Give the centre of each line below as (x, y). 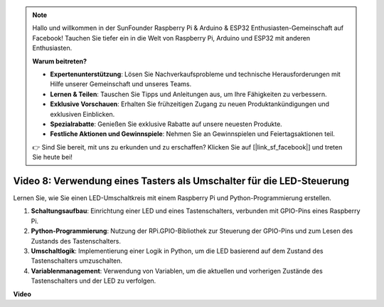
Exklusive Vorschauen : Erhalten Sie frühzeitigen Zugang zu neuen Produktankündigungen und (190, 104)
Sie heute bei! (52, 157)
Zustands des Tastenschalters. (76, 241)
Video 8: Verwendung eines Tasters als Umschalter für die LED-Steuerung (181, 181)
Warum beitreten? (60, 61)
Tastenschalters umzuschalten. (77, 261)
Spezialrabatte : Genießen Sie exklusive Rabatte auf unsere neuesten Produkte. (166, 124)
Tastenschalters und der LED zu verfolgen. (94, 281)
